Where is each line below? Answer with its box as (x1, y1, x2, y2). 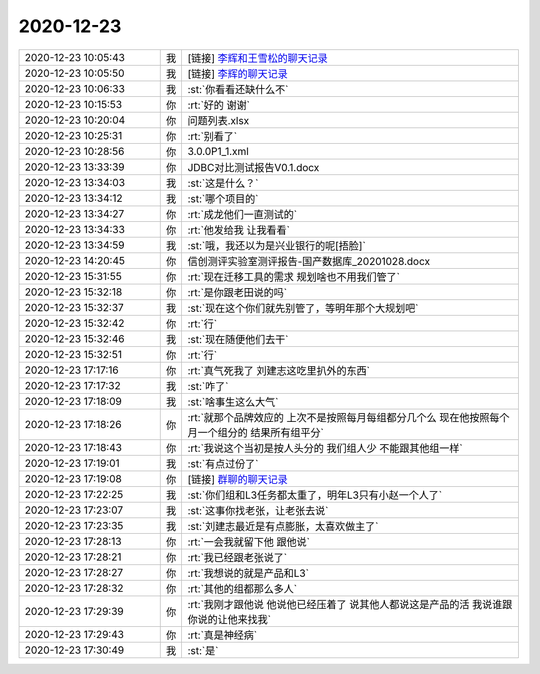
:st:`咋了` (187, 379, 229, 393)
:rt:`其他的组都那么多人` (187, 581, 298, 595)
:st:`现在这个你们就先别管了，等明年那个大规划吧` (187, 301, 419, 315)
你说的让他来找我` (187, 612, 272, 626)
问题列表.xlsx (187, 113, 250, 127)
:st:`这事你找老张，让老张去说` (187, 503, 329, 517)
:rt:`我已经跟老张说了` (187, 550, 288, 564)
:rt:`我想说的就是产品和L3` (187, 566, 310, 580)
